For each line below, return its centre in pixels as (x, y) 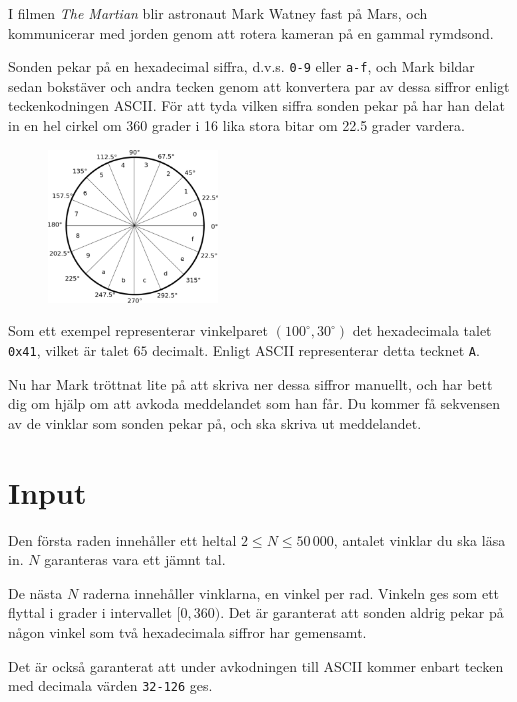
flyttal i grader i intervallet (90, 612)
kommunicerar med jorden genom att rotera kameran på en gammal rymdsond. (251, 32)
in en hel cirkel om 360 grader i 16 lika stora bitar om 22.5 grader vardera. (236, 125)
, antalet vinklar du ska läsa (419, 539)
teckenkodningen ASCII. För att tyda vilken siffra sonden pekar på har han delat (256, 105)
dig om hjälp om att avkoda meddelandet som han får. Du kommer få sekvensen (254, 403)
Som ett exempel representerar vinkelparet (138, 330)
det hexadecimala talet (422, 330)
